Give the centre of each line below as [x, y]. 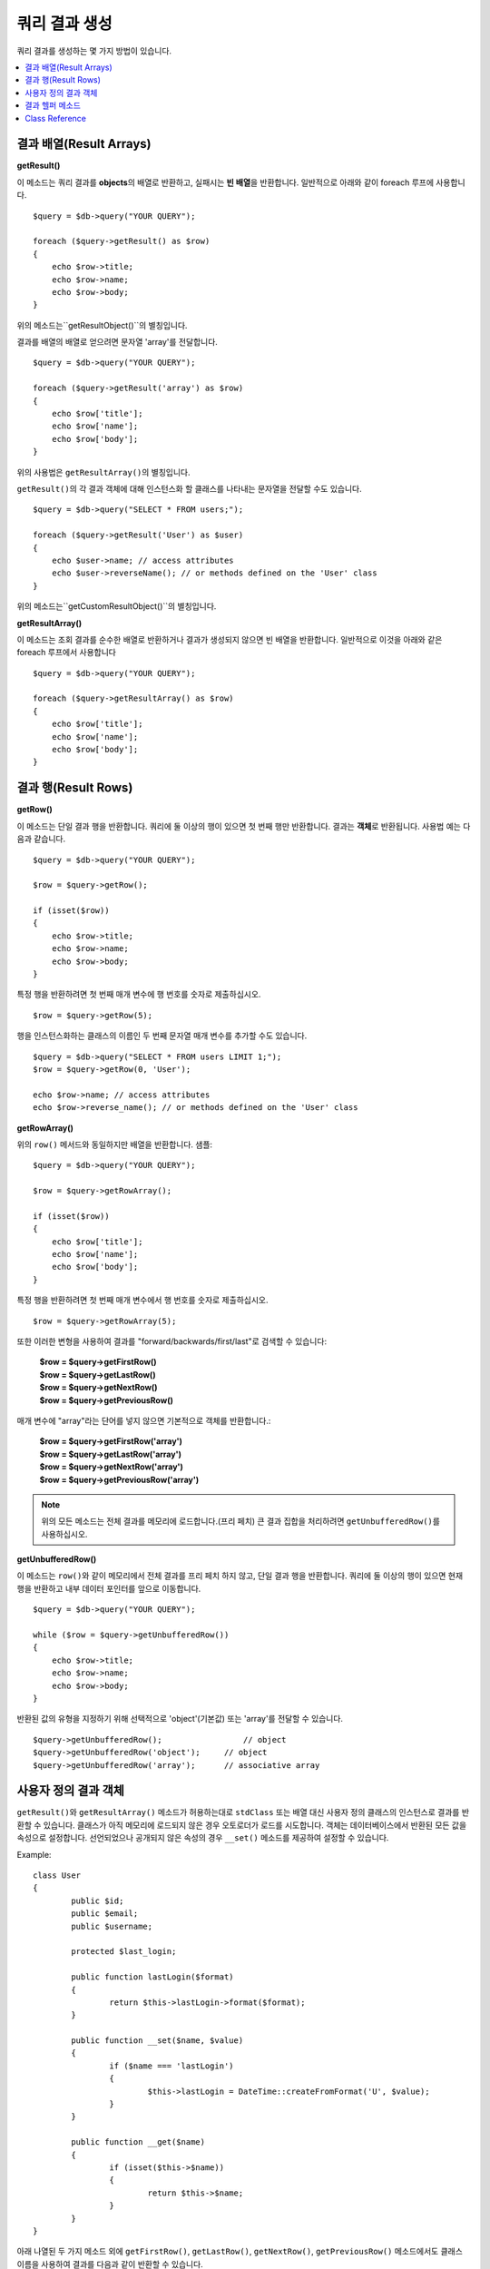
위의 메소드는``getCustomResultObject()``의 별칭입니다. [117, 606]
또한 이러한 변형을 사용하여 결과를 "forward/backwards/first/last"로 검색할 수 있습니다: [171, 1341]
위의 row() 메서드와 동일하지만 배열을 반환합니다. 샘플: [115, 1144]
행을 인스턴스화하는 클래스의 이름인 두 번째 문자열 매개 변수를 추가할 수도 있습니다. [162, 1036]
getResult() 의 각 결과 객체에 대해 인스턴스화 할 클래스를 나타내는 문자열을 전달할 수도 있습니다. [189, 489]
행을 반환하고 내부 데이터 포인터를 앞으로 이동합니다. [109, 1588]
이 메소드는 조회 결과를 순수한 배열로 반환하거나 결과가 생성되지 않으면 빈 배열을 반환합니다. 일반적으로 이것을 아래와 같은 [230, 639]
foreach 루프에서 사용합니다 [67, 653]
